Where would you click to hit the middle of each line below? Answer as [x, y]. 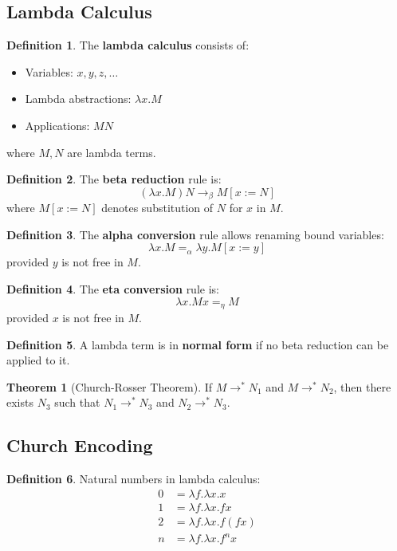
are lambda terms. [112, 152]
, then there [362, 386]
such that [77, 402]
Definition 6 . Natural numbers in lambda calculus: [134, 479]
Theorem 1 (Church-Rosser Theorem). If [110, 386]
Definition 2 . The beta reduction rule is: [114, 179]
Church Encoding [80, 445]
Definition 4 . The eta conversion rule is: [113, 289]
